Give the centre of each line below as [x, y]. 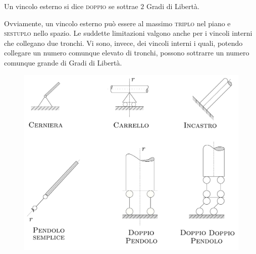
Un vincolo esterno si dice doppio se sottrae [71, 6]
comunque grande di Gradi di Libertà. [63, 62]
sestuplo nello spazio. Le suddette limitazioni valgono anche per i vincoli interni [128, 33]
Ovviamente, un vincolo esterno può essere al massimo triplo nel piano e [117, 23]
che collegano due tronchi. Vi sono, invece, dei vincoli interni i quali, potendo [123, 43]
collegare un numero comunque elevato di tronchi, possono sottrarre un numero [127, 53]
